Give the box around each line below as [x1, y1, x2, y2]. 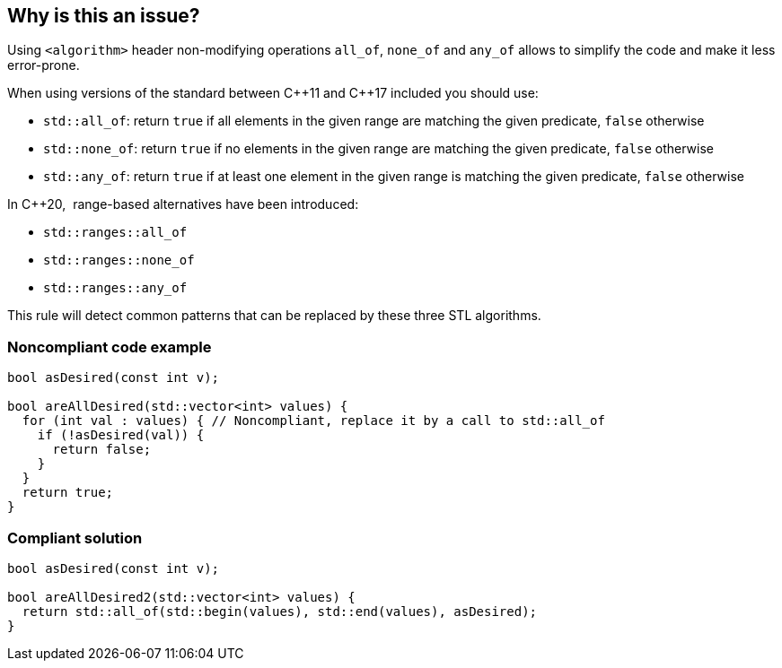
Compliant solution [7, 528, 143, 547]
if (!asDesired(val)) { [37, 428, 205, 443]
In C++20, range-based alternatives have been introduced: [7, 196, 359, 213]
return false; [52, 442, 152, 457]
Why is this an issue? [7, 4, 200, 27]
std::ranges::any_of [43, 281, 188, 296]
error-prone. [7, 57, 80, 74]
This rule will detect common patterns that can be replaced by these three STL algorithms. [7, 308, 541, 324]
